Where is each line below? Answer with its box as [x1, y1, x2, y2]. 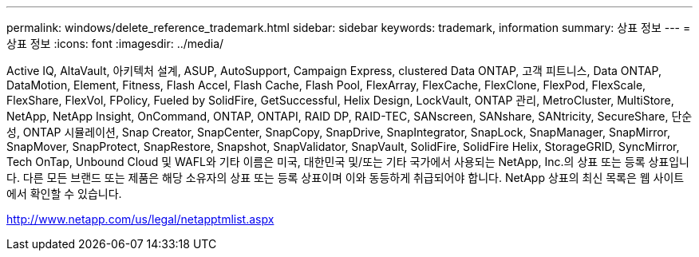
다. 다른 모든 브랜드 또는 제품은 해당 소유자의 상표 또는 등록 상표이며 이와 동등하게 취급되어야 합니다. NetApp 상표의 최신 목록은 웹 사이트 [6, 171, 685, 184]
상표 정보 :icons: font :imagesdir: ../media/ [6, 37, 224, 50]
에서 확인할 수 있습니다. [6, 187, 122, 200]
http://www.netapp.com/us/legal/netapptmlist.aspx [6, 212, 274, 226]
